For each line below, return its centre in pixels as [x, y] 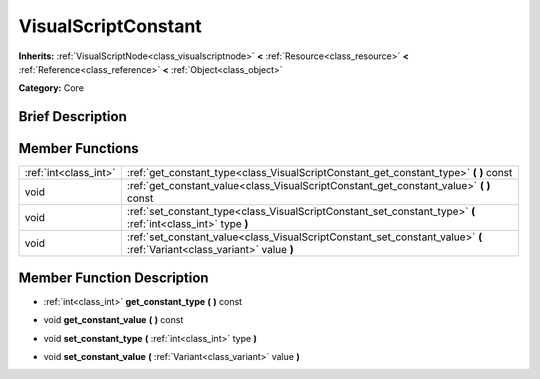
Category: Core [51, 88]
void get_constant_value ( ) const [113, 320]
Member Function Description [113, 277]
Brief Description [72, 116]
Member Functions [78, 148]
